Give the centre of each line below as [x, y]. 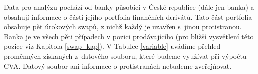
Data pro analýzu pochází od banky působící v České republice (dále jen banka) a [129, 7]
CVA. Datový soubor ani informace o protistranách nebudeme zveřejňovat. [118, 65]
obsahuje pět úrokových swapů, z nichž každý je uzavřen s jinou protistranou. [123, 27]
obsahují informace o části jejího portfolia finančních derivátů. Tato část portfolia [128, 17]
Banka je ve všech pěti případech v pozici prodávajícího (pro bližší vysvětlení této [129, 36]
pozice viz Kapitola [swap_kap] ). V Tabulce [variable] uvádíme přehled [112, 46]
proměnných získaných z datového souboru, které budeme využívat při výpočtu [125, 55]
